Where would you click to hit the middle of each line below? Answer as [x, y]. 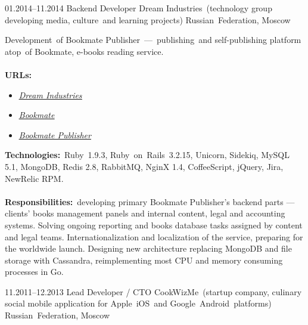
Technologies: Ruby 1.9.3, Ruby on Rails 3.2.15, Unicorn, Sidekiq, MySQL [147, 155]
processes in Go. [34, 272]
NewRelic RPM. [34, 178]
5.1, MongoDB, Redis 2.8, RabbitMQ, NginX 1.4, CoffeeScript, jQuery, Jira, [144, 166]
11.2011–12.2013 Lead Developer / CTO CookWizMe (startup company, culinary [153, 291]
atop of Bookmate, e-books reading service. [84, 51]
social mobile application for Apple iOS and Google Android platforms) [138, 303]
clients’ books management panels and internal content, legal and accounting [145, 213]
